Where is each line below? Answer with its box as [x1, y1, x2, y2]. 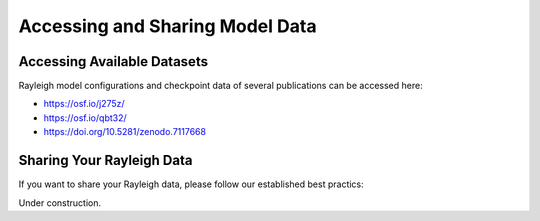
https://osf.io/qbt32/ [43, 111, 127, 124]
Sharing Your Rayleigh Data [18, 152, 193, 169]
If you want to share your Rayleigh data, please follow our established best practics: [18, 178, 364, 190]
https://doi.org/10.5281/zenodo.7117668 [43, 126, 207, 138]
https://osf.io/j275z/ [43, 98, 125, 110]
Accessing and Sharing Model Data [18, 15, 317, 37]
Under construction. [18, 196, 102, 209]
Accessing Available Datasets [18, 53, 209, 70]
